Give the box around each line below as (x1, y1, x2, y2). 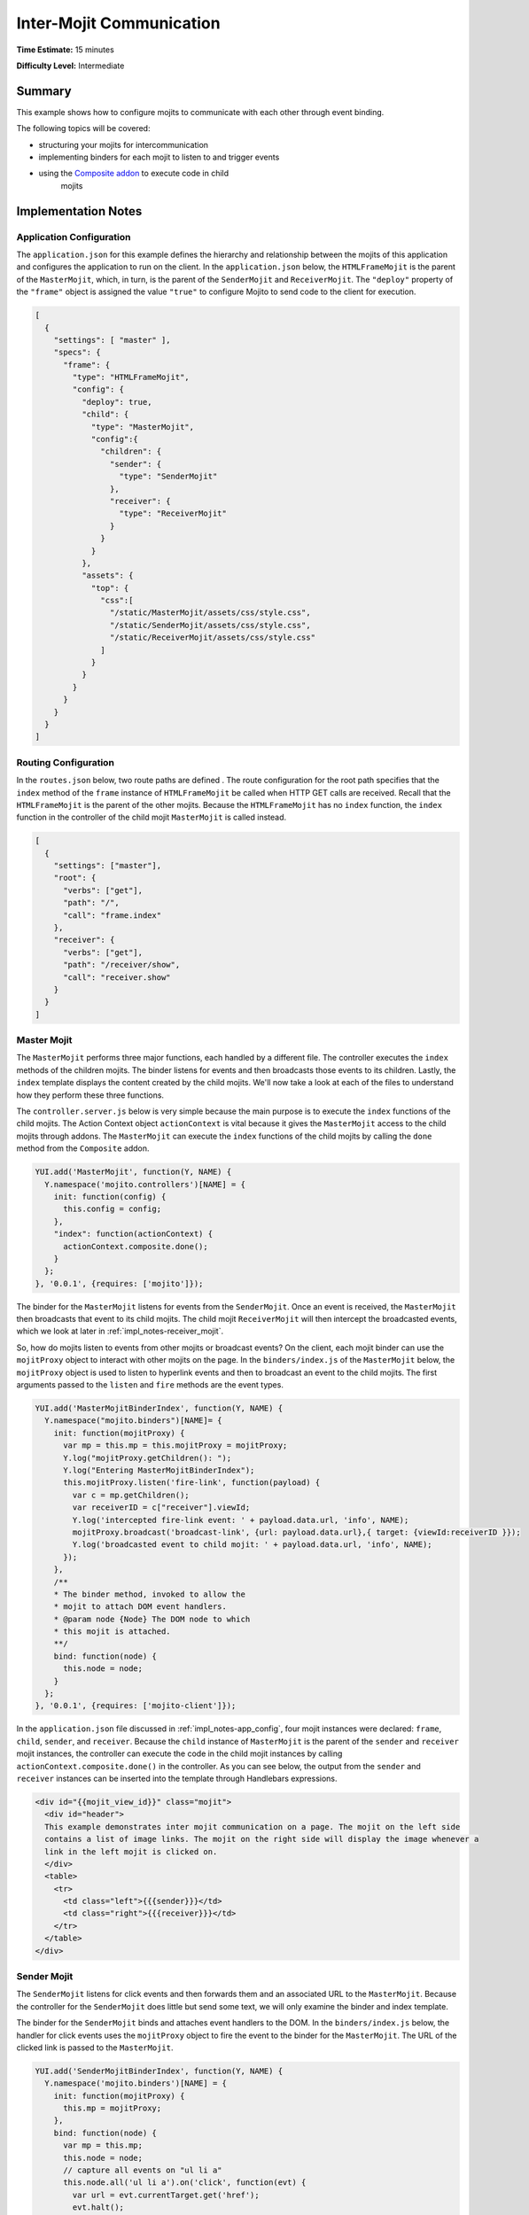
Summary (16, 83, 72, 98)
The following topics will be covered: (16, 123, 151, 134)
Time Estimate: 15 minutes (16, 44, 114, 55)
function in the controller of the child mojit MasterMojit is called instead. (16, 812, 287, 823)
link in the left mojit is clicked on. (44, 1846, 218, 1856)
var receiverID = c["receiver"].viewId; (72, 1503, 251, 1512)
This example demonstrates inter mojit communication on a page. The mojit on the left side (44, 1822, 461, 1831)
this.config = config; (63, 1204, 162, 1214)
